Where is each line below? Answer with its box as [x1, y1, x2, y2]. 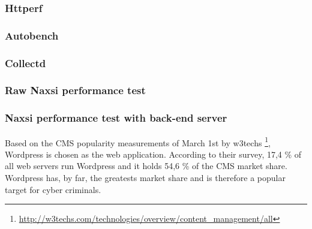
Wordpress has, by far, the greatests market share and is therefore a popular [5, 171, 286, 184]
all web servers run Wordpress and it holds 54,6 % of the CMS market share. [5, 159, 287, 172]
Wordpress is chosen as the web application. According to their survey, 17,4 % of [5, 147, 302, 160]
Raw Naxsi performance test [5, 83, 146, 98]
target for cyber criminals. [5, 183, 101, 195]
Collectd [5, 55, 46, 70]
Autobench [5, 28, 59, 43]
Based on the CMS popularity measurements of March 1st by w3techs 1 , [5, 134, 271, 149]
